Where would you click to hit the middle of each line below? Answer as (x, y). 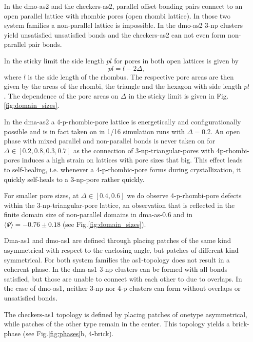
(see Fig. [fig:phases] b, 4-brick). (68, 333)
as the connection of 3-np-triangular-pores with (144, 150)
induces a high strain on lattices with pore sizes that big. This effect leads (132, 160)
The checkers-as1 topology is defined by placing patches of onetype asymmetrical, (126, 314)
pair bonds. (45, 44)
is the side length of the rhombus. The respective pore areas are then (131, 76)
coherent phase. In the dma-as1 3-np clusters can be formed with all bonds (116, 269)
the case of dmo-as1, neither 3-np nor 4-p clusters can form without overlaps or (122, 288)
